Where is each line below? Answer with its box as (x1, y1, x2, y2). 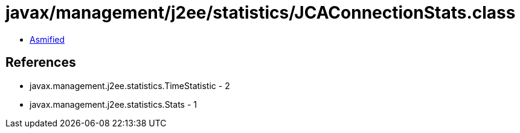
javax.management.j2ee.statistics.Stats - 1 (30, 99, 197, 110)
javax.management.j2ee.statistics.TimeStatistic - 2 (30, 80, 230, 91)
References (5, 55, 76, 70)
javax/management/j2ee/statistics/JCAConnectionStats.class (5, 2, 516, 23)
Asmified (30, 34, 65, 45)
